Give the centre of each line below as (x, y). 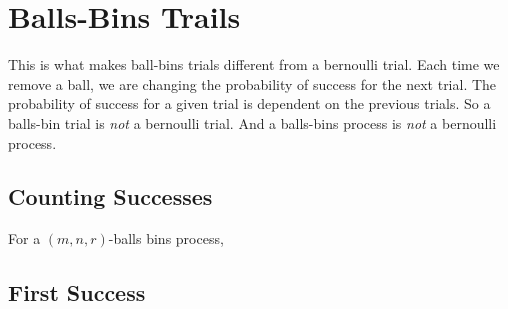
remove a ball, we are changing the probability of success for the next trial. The (252, 83)
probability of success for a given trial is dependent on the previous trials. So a (249, 103)
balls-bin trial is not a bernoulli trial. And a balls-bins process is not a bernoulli (252, 122)
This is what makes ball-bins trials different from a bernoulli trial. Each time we (254, 64)
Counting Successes (110, 196)
